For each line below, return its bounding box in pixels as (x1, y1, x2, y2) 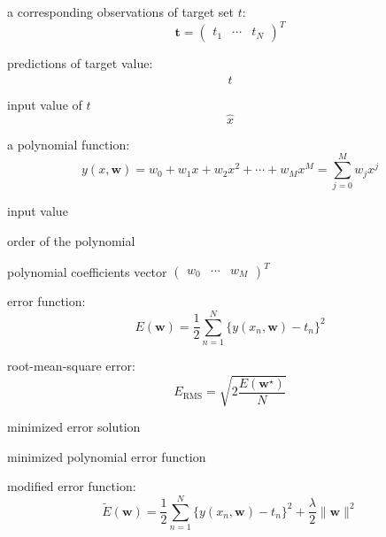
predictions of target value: (7, 54, 153, 73)
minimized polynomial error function (7, 447, 206, 465)
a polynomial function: (7, 134, 130, 153)
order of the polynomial (7, 232, 135, 250)
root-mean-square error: (7, 356, 135, 374)
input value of (7, 95, 82, 113)
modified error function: (7, 477, 136, 495)
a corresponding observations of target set (7, 3, 234, 20)
